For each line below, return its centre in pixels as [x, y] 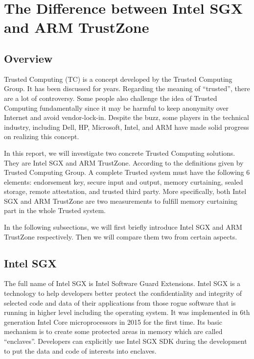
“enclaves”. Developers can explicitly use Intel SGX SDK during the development [126, 341]
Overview [28, 58]
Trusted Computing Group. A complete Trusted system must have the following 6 [127, 172]
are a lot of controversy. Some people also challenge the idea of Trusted [111, 98]
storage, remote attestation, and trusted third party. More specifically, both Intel [125, 191]
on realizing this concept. [42, 136]
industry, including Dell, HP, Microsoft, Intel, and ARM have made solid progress [127, 127]
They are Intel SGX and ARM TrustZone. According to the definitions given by [124, 162]
